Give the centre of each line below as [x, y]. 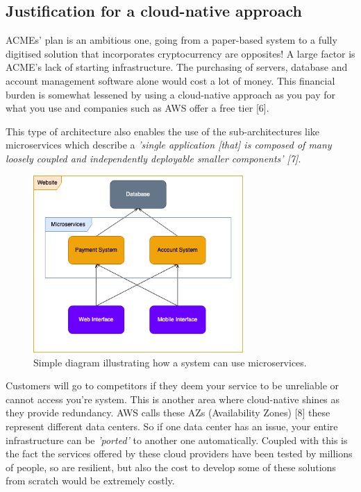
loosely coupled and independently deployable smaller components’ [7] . [153, 158]
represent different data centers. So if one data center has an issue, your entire [172, 426]
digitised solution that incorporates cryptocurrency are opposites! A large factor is [180, 53]
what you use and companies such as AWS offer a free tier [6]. [137, 108]
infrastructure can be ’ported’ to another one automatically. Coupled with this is [177, 440]
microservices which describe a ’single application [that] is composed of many [169, 145]
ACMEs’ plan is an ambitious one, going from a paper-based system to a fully [171, 40]
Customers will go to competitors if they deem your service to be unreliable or [173, 385]
